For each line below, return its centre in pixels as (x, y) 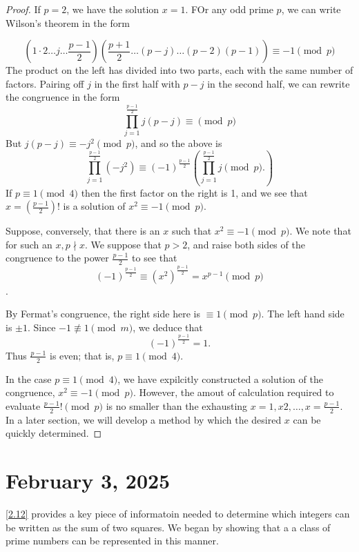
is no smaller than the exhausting (177, 405)
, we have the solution (113, 9)
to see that (155, 258)
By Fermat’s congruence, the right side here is (103, 314)
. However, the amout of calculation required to (233, 392)
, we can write (311, 9)
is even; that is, (82, 355)
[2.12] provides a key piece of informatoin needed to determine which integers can (178, 514)
